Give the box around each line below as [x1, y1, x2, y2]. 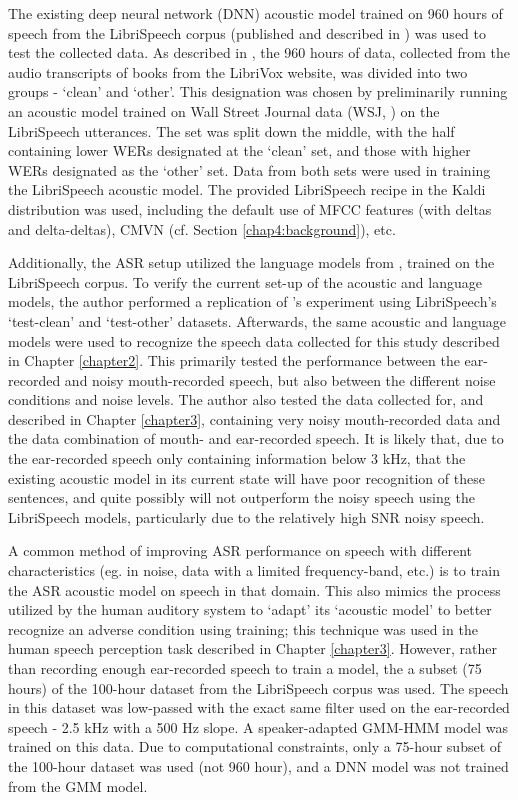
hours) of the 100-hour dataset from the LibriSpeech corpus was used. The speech [8, 677, 509, 698]
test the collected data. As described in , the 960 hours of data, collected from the [8, 42, 511, 63]
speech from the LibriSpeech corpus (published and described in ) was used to [8, 22, 486, 43]
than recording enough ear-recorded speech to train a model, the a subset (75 [8, 658, 482, 678]
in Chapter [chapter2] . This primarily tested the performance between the [8, 350, 460, 371]
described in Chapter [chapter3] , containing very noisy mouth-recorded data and [8, 408, 501, 429]
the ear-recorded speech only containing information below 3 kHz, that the [8, 448, 466, 469]
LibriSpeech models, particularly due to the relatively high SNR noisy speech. [8, 506, 485, 527]
